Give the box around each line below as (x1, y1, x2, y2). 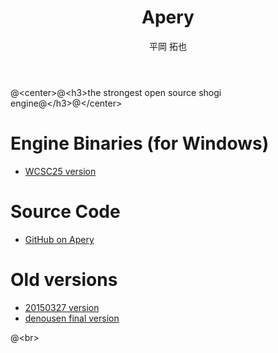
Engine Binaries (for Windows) (10, 132, 270, 155)
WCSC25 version (24, 165, 97, 177)
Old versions (10, 269, 118, 291)
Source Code (10, 201, 121, 223)
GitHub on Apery (24, 233, 95, 245)
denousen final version (24, 312, 120, 324)
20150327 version (24, 301, 100, 313)
